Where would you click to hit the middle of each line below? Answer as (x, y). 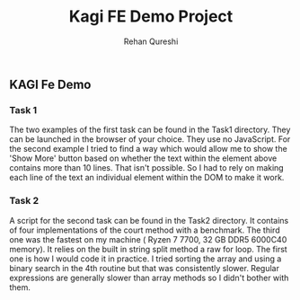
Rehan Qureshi (151, 41)
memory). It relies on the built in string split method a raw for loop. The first (148, 249)
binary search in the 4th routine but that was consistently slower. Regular (145, 268)
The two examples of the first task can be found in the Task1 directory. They (150, 130)
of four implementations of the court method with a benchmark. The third (145, 230)
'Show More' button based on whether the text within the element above (143, 158)
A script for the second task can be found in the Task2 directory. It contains (149, 220)
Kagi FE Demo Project (151, 17)
